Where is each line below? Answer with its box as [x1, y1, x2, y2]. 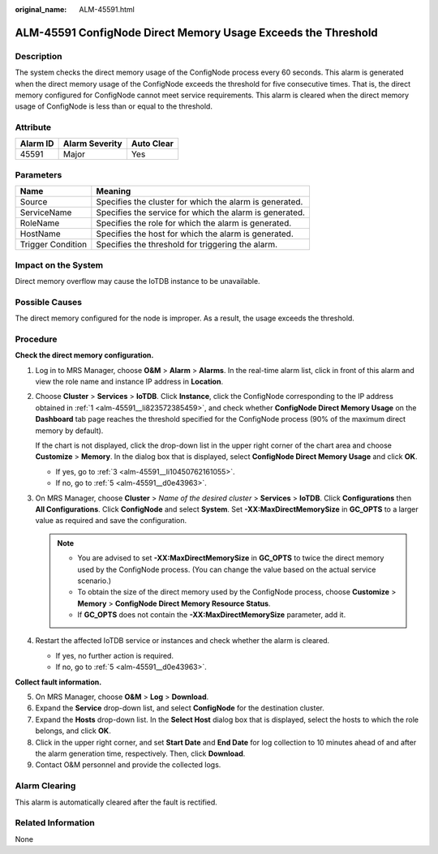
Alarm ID [19, 138, 54, 149]
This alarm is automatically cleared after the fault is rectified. [15, 797, 218, 807]
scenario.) [77, 576, 112, 586]
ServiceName [19, 207, 72, 218]
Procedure [15, 333, 58, 345]
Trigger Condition [19, 239, 88, 251]
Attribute [15, 122, 52, 133]
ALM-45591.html [79, 5, 135, 14]
